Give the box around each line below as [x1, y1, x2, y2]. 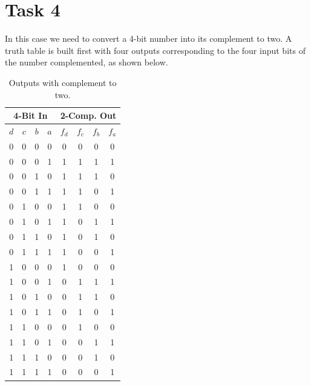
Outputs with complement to [8, 76, 117, 88]
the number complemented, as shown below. [5, 56, 168, 68]
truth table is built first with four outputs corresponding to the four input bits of [5, 44, 306, 56]
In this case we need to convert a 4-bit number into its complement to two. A [5, 32, 292, 45]
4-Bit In [13, 109, 48, 122]
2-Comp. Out [60, 109, 117, 122]
